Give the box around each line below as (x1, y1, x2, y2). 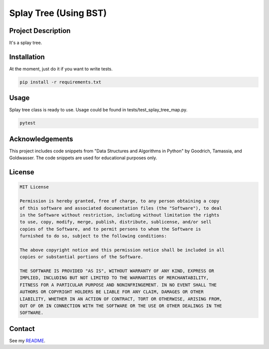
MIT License (19, 184, 49, 190)
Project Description (9, 26, 71, 35)
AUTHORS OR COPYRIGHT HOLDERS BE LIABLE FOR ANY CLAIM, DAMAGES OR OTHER (19, 289, 204, 295)
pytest (19, 120, 36, 126)
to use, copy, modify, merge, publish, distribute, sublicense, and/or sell (19, 219, 212, 225)
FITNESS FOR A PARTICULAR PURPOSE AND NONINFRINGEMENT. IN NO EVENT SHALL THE (19, 282, 217, 288)
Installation (9, 52, 45, 61)
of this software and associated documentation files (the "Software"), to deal (19, 205, 222, 211)
